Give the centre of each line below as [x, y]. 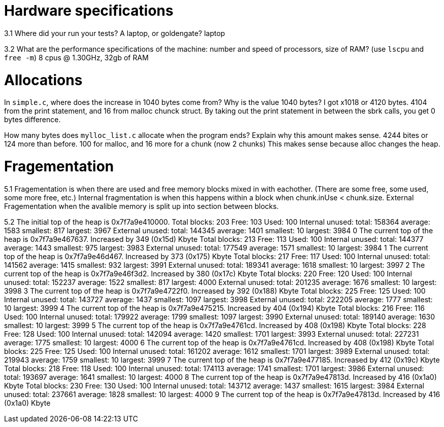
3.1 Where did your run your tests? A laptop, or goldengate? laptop [115, 33]
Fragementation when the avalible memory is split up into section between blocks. [142, 206]
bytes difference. [32, 120]
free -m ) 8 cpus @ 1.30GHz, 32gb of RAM [76, 57]
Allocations [43, 80]
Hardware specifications [89, 11]
